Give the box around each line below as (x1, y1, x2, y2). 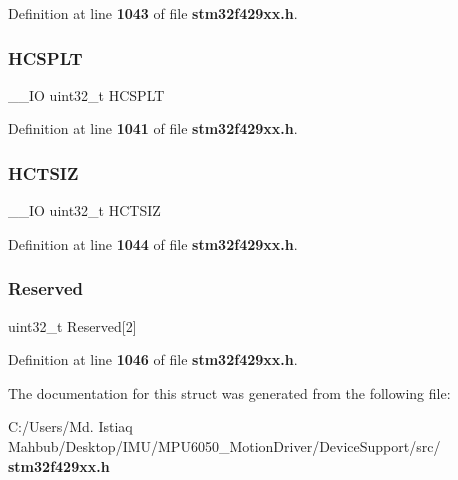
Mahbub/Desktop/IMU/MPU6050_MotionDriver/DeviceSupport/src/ (8, 436, 441, 456)
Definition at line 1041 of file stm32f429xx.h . (8, 118, 298, 139)
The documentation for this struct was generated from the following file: (8, 382, 451, 403)
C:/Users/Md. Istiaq (8, 416, 133, 437)
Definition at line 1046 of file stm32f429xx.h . (8, 349, 298, 370)
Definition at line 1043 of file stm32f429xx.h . (8, 3, 298, 23)
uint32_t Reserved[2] (8, 315, 137, 336)
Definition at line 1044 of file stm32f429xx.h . (8, 233, 298, 254)
